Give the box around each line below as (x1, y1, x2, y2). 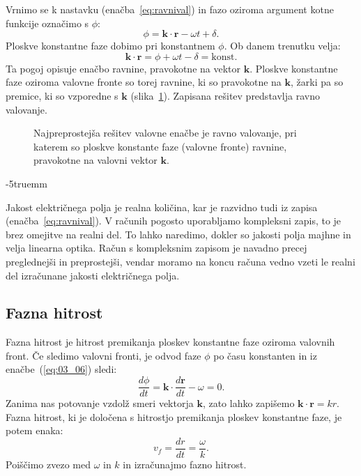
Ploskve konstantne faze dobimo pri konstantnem (6, 38, 215, 53)
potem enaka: (6, 423, 63, 438)
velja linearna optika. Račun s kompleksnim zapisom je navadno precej (6, 240, 307, 255)
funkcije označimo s (6, 15, 89, 30)
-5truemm (6, 176, 47, 190)
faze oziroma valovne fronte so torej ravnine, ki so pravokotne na (6, 75, 282, 89)
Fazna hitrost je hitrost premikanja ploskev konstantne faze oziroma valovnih (6, 335, 335, 349)
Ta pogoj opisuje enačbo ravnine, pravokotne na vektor (6, 61, 241, 75)
